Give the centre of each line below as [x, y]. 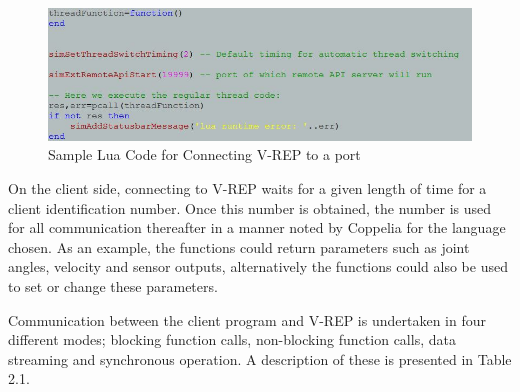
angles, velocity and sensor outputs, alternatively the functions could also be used [258, 266]
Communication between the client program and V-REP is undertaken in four [247, 319]
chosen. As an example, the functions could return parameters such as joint [239, 246]
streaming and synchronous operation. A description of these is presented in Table [260, 358]
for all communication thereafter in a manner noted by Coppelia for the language [257, 227]
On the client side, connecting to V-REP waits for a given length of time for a [247, 188]
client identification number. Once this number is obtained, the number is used [250, 207]
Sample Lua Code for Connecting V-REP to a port [204, 154]
